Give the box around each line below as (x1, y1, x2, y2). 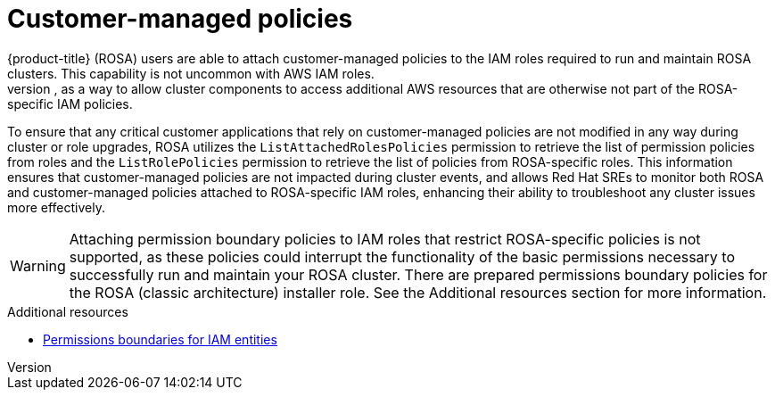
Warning (10, 256, 66, 275)
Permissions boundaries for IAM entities (43, 331, 277, 347)
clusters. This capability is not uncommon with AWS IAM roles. (7, 65, 375, 81)
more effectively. (7, 199, 105, 215)
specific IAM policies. (7, 95, 133, 112)
